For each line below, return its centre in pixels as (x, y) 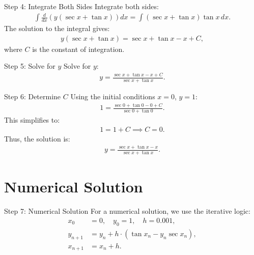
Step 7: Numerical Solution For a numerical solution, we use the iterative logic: (127, 211)
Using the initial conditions (113, 96)
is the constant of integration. (78, 49)
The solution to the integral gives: (57, 28)
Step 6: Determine (33, 96)
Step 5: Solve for (30, 66)
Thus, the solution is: (37, 138)
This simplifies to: (32, 119)
